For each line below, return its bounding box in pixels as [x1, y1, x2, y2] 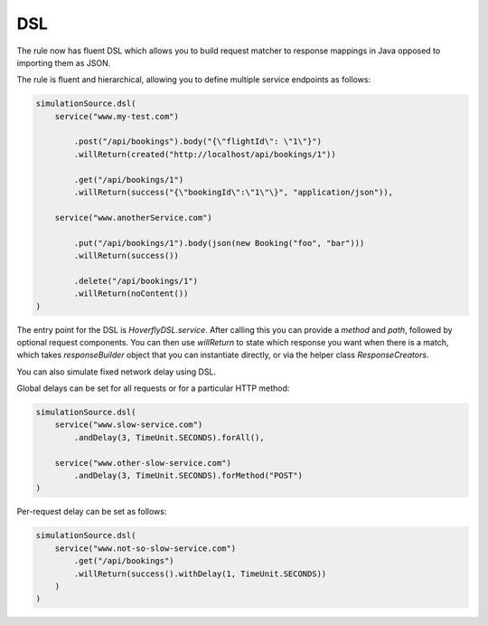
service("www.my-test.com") [54, 111, 180, 121]
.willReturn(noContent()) [73, 289, 189, 298]
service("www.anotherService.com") [54, 213, 212, 223]
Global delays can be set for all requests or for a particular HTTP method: [16, 383, 290, 393]
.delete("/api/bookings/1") [73, 276, 199, 286]
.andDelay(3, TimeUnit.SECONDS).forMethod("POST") [73, 470, 303, 481]
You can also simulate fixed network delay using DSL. [16, 366, 217, 377]
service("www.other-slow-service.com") [54, 458, 232, 468]
